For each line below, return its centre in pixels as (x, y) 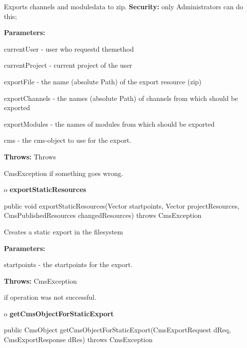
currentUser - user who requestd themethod (69, 48)
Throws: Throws (30, 156)
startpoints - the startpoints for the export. (68, 264)
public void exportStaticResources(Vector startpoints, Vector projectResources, (122, 205)
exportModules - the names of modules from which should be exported (109, 124)
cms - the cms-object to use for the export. (68, 140)
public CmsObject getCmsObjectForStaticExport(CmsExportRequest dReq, (117, 330)
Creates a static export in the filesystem (63, 231)
